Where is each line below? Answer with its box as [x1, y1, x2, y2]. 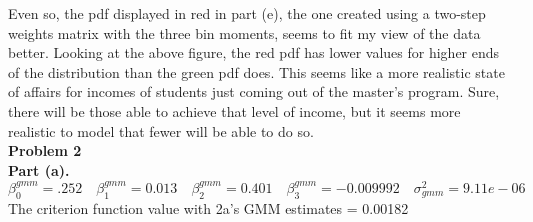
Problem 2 [8, 140, 82, 161]
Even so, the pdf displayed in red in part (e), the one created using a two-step [8, 3, 486, 23]
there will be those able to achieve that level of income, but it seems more [8, 100, 461, 121]
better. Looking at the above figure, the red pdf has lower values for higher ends [8, 42, 500, 63]
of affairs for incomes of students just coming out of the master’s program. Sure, [8, 81, 500, 102]
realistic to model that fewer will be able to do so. [8, 120, 314, 141]
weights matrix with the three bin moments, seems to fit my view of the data [8, 22, 481, 43]
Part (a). [8, 159, 70, 180]
